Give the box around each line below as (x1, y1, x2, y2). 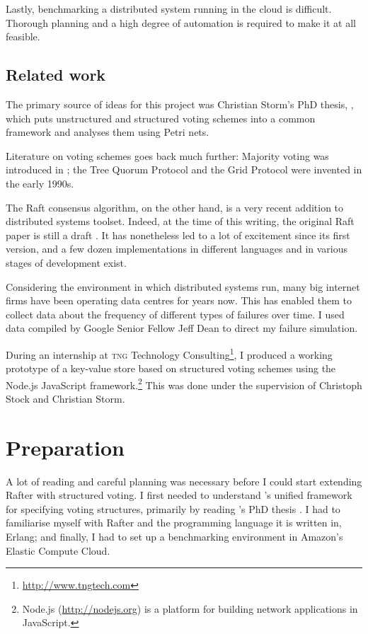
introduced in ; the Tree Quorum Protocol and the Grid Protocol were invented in (6, 162, 362, 177)
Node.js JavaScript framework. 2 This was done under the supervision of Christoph (6, 375, 362, 392)
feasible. (6, 29, 40, 44)
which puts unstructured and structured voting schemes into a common (6, 110, 316, 125)
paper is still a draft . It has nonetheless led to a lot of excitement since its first (6, 227, 350, 242)
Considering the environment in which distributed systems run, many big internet (6, 279, 360, 294)
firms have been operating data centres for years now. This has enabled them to (6, 293, 352, 308)
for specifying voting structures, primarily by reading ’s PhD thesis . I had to (6, 501, 340, 516)
